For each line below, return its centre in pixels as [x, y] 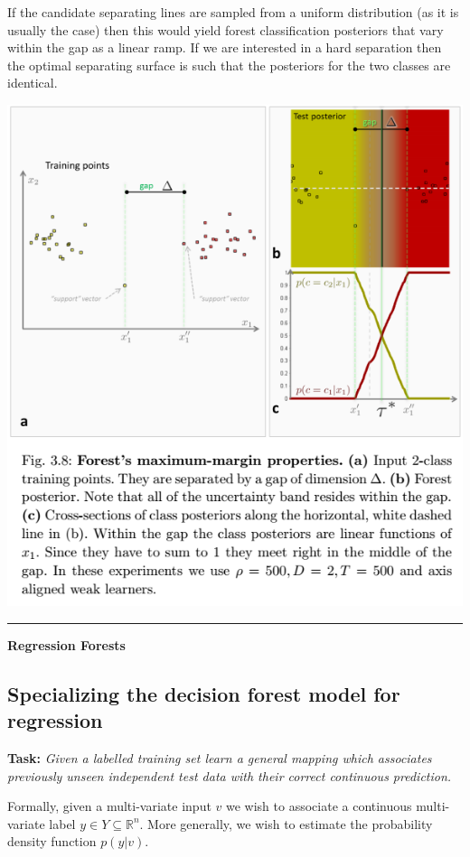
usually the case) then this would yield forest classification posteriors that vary [226, 29]
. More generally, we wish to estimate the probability [286, 823]
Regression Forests [66, 644]
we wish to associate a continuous [319, 806]
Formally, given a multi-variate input [109, 806]
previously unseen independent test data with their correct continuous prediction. [230, 775]
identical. [33, 83]
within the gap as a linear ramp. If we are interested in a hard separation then [225, 47]
